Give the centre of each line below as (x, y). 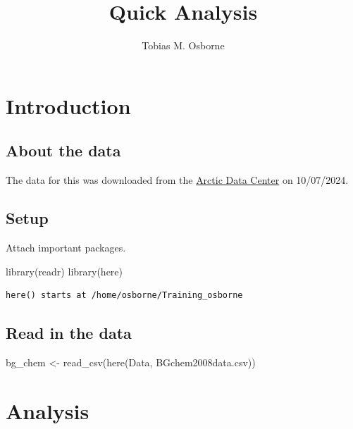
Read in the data (69, 333)
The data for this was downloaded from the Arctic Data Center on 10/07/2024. (177, 180)
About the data (63, 150)
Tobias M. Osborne (183, 45)
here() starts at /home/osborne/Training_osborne (124, 296)
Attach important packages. (66, 247)
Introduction (68, 105)
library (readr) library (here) (64, 271)
